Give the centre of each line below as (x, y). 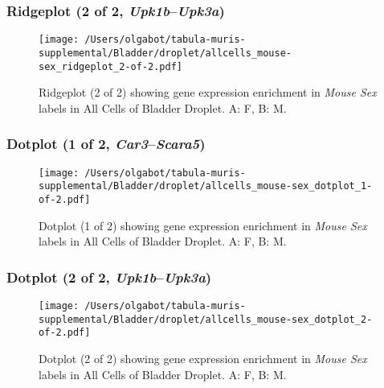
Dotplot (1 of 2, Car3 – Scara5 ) (106, 144)
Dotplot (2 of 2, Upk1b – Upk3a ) (109, 277)
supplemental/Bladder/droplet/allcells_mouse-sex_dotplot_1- (206, 186)
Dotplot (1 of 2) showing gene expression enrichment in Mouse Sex (203, 225)
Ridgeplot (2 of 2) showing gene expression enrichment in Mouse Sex (208, 92)
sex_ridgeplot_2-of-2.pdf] (110, 66)
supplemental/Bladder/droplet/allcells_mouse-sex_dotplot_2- (206, 319)
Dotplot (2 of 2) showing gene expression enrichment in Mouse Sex (203, 358)
